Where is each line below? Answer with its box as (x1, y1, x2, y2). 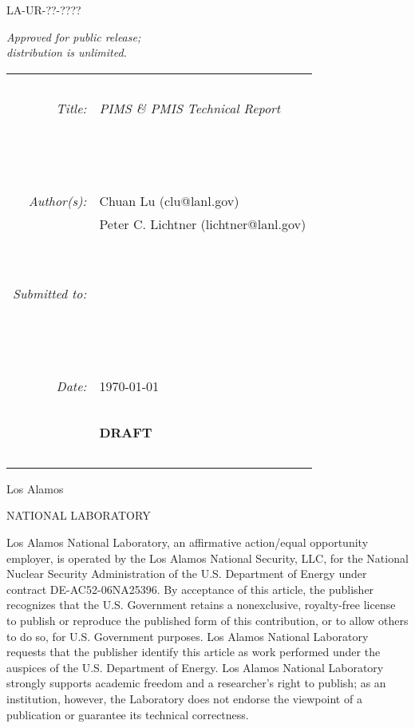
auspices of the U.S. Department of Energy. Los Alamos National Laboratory (6, 659, 384, 675)
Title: (56, 98, 87, 117)
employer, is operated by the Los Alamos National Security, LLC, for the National (6, 549, 409, 566)
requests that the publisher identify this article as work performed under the (6, 643, 381, 660)
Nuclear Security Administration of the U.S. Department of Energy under (6, 565, 367, 582)
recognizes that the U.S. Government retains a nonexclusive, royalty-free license (6, 596, 396, 613)
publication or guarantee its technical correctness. (6, 706, 249, 722)
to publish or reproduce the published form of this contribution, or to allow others (6, 611, 409, 628)
